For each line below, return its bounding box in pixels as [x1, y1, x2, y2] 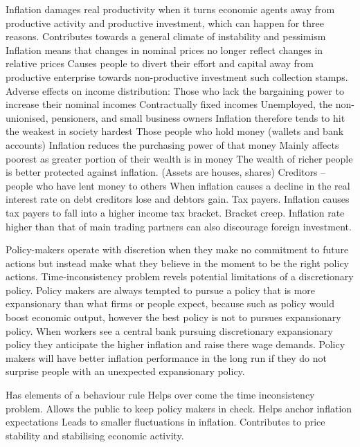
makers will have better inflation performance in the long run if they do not [6, 350, 327, 365]
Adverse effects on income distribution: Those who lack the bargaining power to [6, 83, 344, 98]
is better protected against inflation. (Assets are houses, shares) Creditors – [6, 165, 326, 179]
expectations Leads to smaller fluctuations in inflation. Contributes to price [6, 414, 325, 429]
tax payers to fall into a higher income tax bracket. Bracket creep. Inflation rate [6, 205, 345, 219]
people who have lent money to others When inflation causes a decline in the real [6, 178, 350, 192]
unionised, [6, 110, 48, 125]
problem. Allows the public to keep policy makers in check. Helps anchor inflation [6, 401, 352, 415]
